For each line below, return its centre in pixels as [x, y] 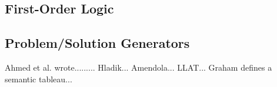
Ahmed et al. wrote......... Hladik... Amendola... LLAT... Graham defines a [138, 67]
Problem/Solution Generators [97, 43]
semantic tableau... [39, 79]
